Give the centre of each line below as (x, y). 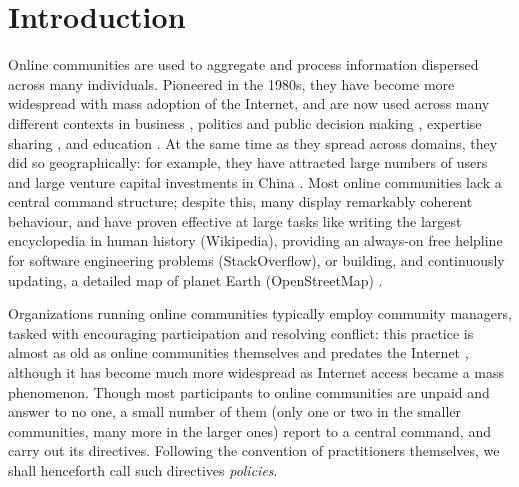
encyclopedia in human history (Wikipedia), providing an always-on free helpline (255, 240)
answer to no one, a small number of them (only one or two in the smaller (235, 411)
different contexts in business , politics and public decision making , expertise (245, 122)
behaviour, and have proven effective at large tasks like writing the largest (235, 220)
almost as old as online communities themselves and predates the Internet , (238, 352)
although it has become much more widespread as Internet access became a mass (256, 372)
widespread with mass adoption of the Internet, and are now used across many (249, 103)
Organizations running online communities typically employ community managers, (260, 313)
